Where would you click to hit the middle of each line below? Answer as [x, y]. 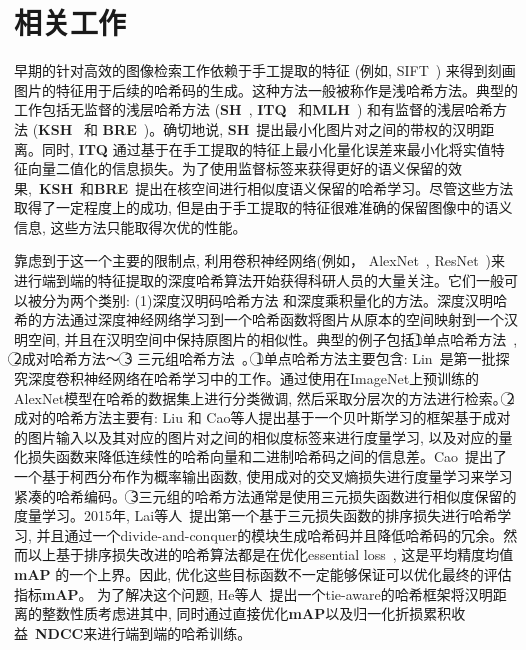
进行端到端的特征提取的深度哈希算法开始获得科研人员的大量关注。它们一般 [259, 280]
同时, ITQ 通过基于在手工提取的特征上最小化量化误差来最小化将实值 [266, 148]
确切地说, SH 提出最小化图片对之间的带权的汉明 [322, 128]
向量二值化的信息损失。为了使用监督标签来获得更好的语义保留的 [237, 168]
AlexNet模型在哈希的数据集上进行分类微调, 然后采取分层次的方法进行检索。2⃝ [264, 397]
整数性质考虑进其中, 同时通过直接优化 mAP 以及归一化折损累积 [246, 613]
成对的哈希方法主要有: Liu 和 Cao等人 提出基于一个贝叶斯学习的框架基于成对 [262, 417]
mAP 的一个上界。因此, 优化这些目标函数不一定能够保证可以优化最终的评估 [263, 573]
